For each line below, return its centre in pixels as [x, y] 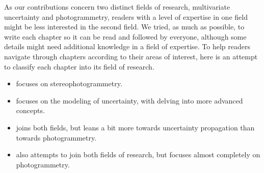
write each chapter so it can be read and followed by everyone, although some [125, 36]
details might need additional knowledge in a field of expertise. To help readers [127, 46]
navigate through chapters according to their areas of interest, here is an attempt [131, 56]
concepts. [30, 110]
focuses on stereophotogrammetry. [69, 83]
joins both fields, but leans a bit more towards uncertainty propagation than [135, 127]
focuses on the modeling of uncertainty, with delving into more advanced [129, 100]
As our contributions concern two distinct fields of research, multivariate [117, 7]
